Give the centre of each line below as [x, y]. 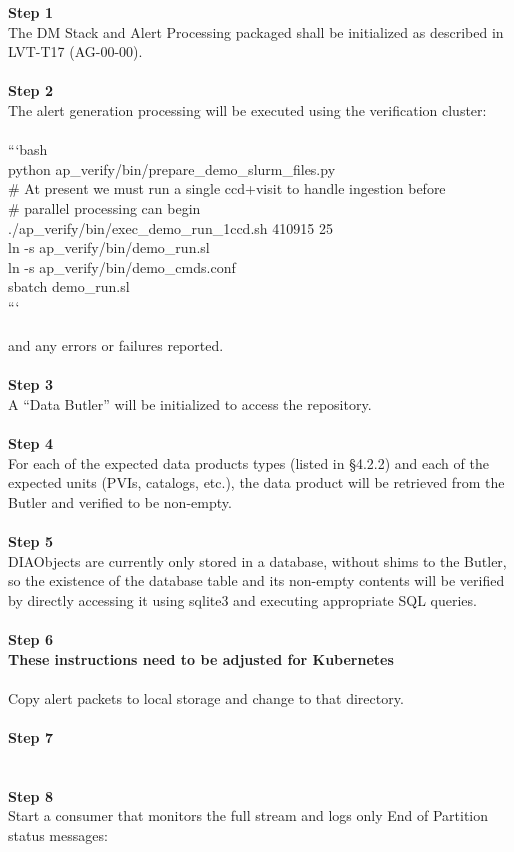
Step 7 [30, 736]
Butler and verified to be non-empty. [120, 501]
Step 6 [30, 639]
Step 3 [30, 384]
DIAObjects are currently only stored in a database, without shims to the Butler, [257, 560]
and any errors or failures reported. [116, 345]
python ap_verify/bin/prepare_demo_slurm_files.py [172, 168]
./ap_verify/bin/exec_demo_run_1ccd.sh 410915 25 [170, 227]
